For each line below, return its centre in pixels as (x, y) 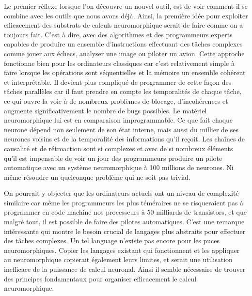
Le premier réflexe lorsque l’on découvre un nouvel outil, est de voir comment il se (126, 6)
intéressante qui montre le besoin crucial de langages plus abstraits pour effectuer (125, 231)
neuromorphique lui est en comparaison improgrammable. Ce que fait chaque (118, 120)
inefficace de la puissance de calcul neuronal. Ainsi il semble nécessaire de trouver (125, 269)
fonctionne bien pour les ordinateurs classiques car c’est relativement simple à (119, 63)
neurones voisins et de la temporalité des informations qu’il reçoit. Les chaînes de (125, 139)
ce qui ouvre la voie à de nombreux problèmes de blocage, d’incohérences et (116, 101)
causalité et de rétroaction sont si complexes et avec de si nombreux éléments (118, 148)
